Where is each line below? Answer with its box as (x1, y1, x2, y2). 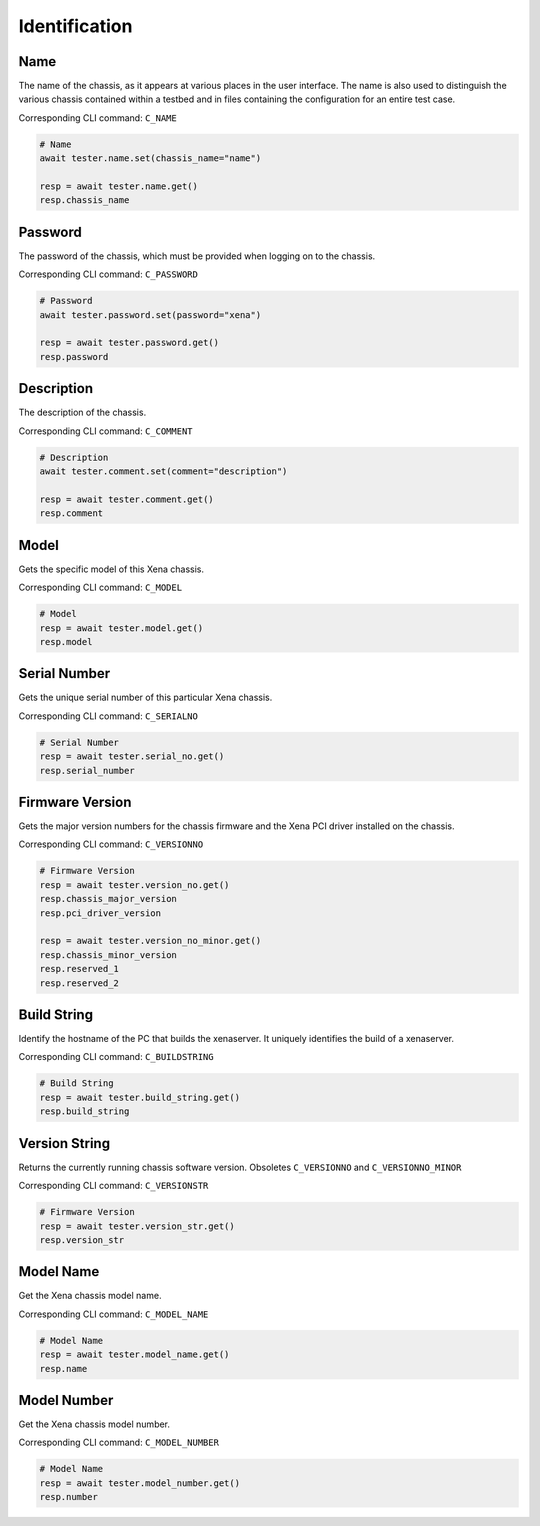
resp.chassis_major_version (39, 893, 177, 905)
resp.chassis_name (39, 195, 130, 206)
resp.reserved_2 (39, 977, 120, 989)
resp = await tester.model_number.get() (39, 1477, 240, 1489)
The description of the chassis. (18, 406, 147, 419)
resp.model (39, 636, 93, 647)
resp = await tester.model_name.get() (39, 1349, 230, 1360)
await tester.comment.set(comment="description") (39, 466, 288, 477)
